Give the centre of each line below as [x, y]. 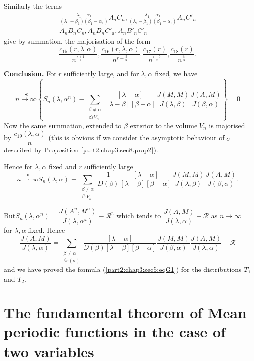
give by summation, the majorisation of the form [77, 41]
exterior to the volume [164, 125]
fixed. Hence [47, 230]
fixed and [63, 166]
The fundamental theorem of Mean [125, 313]
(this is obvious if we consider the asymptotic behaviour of [136, 137]
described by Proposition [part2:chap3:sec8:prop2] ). [81, 150]
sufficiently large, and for [101, 74]
